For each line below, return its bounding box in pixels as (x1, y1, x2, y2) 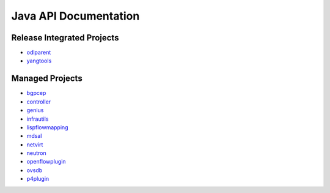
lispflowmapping (26, 123, 68, 131)
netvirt (26, 141, 43, 148)
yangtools (26, 57, 52, 64)
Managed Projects (11, 74, 82, 84)
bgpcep (26, 89, 46, 97)
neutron (26, 149, 46, 157)
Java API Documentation (11, 9, 140, 23)
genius (26, 107, 44, 114)
